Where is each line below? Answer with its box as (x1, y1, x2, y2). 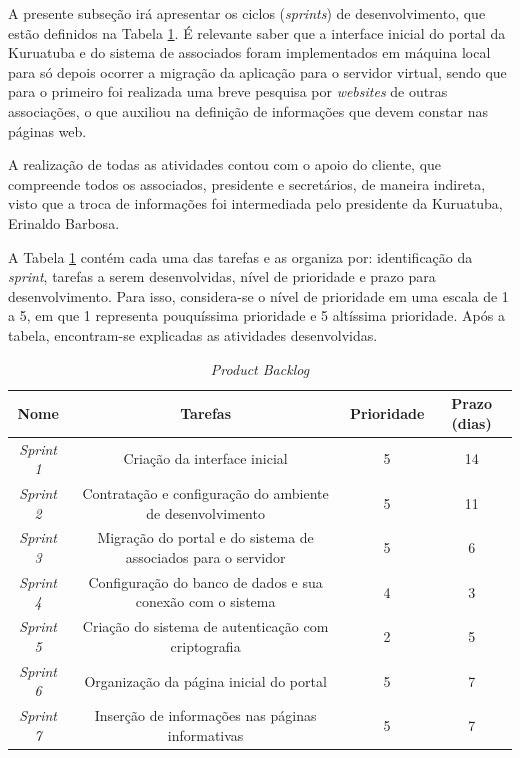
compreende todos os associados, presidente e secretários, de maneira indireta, (8, 173, 486, 194)
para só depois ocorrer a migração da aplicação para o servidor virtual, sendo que (8, 61, 507, 82)
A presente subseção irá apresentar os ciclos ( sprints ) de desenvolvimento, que (8, 3, 486, 23)
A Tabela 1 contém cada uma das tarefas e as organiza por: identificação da (8, 246, 473, 267)
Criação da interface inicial (123, 448, 288, 469)
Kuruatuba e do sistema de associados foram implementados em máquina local (8, 42, 491, 63)
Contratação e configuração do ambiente (82, 482, 329, 503)
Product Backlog (210, 358, 310, 379)
